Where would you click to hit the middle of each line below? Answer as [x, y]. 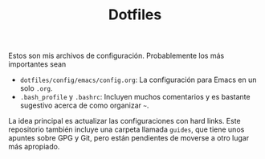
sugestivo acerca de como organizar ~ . [84, 105]
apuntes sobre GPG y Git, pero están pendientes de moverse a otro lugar [129, 138]
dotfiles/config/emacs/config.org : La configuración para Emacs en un [138, 80]
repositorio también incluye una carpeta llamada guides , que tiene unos [126, 129]
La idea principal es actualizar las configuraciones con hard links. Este [124, 121]
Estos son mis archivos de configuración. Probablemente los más [116, 56]
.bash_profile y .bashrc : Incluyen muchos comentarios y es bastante [135, 97]
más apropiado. [34, 147]
